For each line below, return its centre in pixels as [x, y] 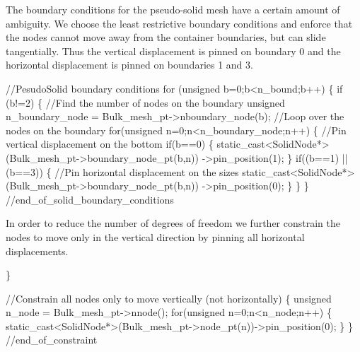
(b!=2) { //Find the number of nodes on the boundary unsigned [145, 102]
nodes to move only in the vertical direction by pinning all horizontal [155, 236]
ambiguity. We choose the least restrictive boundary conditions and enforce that [179, 23]
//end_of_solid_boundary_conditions [90, 199]
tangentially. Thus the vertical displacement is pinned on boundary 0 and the [173, 51]
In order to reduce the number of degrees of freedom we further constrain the [173, 223]
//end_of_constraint [52, 340]
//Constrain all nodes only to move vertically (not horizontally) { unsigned [169, 298]
